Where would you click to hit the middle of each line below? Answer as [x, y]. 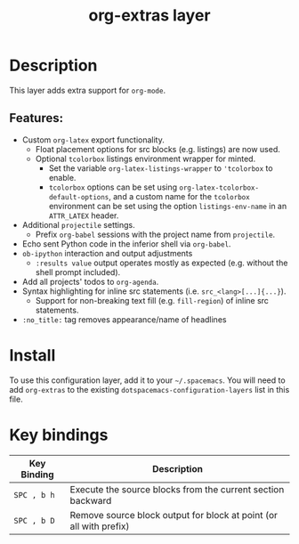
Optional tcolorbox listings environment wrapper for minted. [145, 158]
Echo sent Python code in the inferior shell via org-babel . [126, 244]
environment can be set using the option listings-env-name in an [168, 206]
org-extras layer [149, 16]
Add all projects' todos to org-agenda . [90, 281]
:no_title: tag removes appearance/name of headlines [124, 319]
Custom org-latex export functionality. [93, 140]
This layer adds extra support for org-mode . [88, 90]
